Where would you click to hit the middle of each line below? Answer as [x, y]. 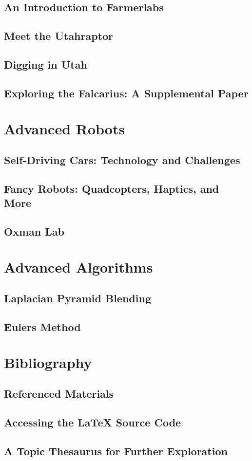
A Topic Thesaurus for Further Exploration [116, 451]
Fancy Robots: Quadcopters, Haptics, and [112, 188]
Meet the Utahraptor [59, 36]
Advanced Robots [65, 129]
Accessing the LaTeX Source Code [93, 422]
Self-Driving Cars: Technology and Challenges [122, 159]
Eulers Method [42, 326]
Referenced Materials [59, 393]
